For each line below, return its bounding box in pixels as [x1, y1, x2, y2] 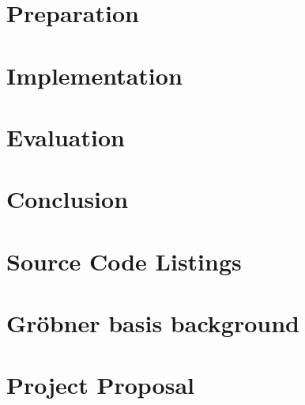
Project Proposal [6, 369, 194, 401]
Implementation [6, 59, 183, 91]
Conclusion [6, 183, 129, 215]
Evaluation [6, 120, 125, 153]
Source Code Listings [6, 244, 242, 277]
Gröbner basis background [6, 307, 299, 339]
